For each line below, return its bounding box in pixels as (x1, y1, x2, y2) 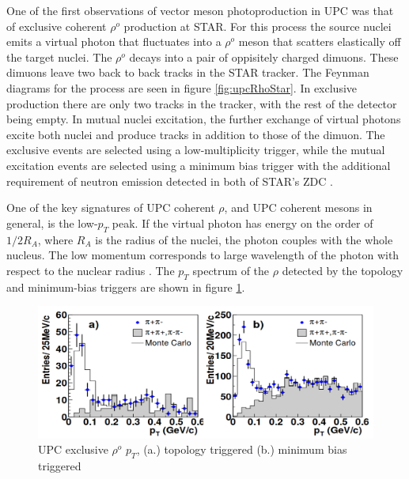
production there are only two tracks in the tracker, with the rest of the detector (6, 95, 397, 111)
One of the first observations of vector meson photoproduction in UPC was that (6, 2, 394, 18)
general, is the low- (6, 214, 98, 231)
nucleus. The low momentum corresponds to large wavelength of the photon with (6, 247, 400, 263)
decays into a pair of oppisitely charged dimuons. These (129, 48, 399, 65)
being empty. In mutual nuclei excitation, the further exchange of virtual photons (6, 111, 401, 127)
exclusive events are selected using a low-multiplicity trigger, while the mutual (6, 141, 385, 158)
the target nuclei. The (6, 48, 112, 65)
